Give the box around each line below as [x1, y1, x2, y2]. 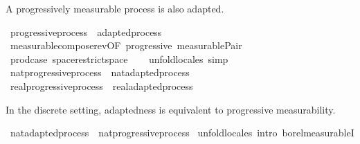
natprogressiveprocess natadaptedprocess [10, 65, 190, 80]
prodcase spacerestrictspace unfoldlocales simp [10, 51, 228, 66]
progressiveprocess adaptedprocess [10, 24, 162, 39]
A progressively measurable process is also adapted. [6, 1, 224, 15]
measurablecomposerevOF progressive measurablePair [10, 38, 242, 53]
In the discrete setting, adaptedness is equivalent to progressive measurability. [6, 102, 336, 116]
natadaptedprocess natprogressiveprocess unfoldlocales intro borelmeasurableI [10, 125, 354, 140]
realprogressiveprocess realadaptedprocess [10, 78, 193, 93]
